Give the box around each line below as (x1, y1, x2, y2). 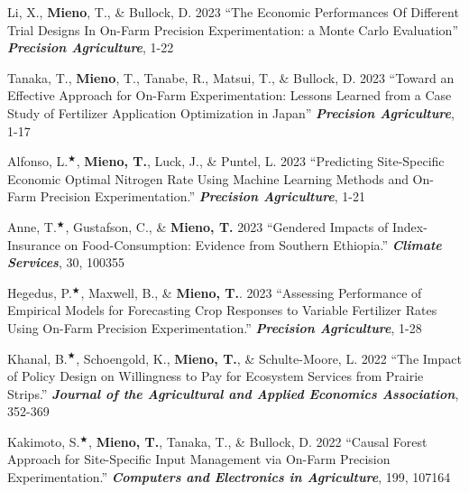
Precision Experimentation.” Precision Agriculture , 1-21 (40, 187, 366, 206)
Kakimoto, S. (7, 432, 80, 450)
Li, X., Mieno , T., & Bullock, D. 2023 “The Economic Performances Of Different (7, 3, 459, 21)
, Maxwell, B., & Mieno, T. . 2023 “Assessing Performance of (80, 283, 422, 302)
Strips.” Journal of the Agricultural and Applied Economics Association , (7, 384, 459, 403)
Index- (391, 217, 428, 236)
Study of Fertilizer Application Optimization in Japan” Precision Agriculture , (7, 103, 455, 122)
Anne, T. (7, 217, 57, 236)
